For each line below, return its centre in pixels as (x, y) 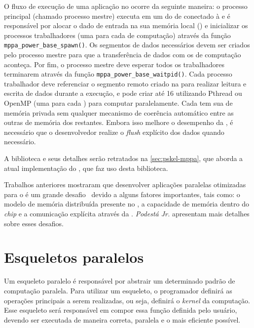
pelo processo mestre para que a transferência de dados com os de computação (123, 55)
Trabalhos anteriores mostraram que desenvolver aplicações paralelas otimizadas (125, 184)
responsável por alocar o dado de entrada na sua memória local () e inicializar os (126, 25)
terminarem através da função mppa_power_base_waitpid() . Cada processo (118, 74)
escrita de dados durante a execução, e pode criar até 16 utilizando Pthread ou (123, 93)
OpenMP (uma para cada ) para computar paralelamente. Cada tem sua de (118, 103)
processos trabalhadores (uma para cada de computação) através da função (117, 35)
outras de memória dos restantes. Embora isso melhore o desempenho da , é (119, 122)
